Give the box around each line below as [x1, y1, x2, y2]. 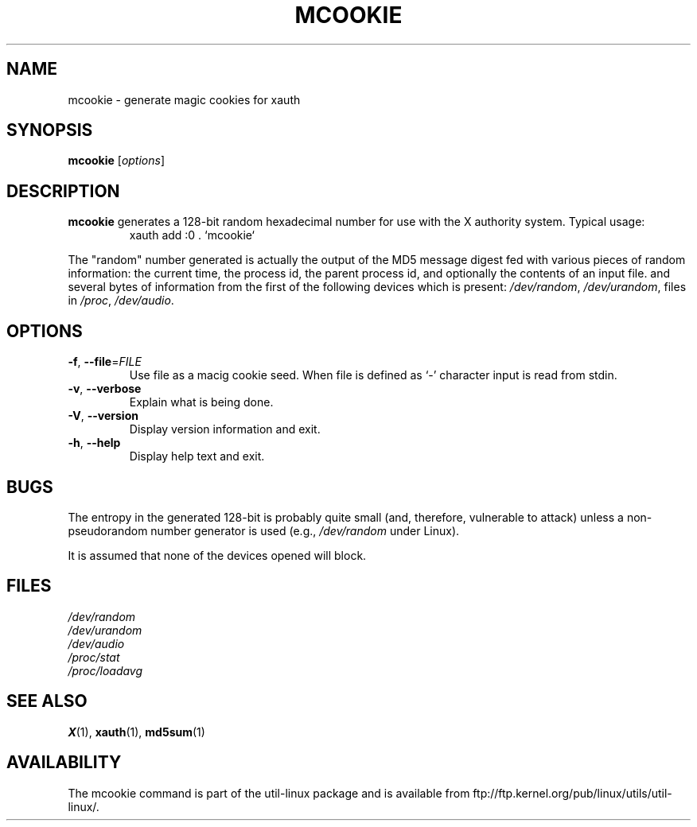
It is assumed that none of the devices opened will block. [68, 548, 367, 562]
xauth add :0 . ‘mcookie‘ [129, 228, 255, 243]
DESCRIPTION [6, 181, 120, 201]
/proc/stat [68, 650, 120, 664]
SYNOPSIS [6, 120, 93, 141]
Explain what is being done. [129, 395, 274, 410]
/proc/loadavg [68, 663, 143, 678]
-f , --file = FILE [68, 355, 142, 369]
